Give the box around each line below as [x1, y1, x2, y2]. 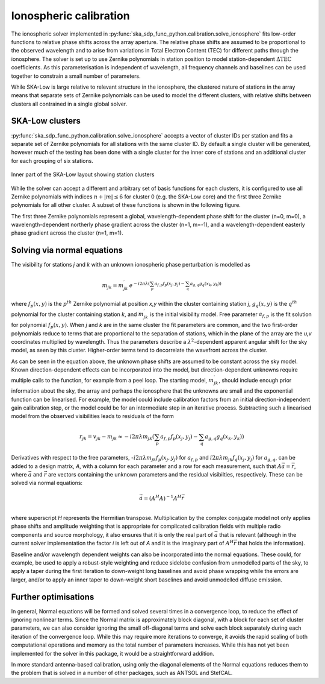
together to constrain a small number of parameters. [11, 72, 141, 80]
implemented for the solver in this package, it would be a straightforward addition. [11, 650, 215, 657]
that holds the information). [238, 540, 305, 547]
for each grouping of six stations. [11, 157, 93, 164]
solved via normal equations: [11, 480, 83, 487]
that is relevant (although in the [218, 531, 297, 538]
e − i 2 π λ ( [129, 280, 150, 289]
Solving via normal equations [11, 245, 123, 256]
